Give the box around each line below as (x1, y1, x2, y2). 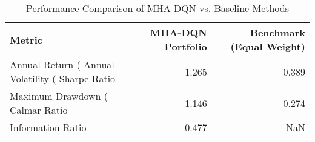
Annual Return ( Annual (10, 57, 114, 71)
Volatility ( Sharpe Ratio (10, 71, 116, 85)
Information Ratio (10, 120, 87, 134)
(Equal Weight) (230, 39, 305, 53)
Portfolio (164, 39, 207, 53)
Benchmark (250, 25, 305, 39)
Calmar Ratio (10, 103, 68, 117)
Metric (10, 32, 42, 47)
